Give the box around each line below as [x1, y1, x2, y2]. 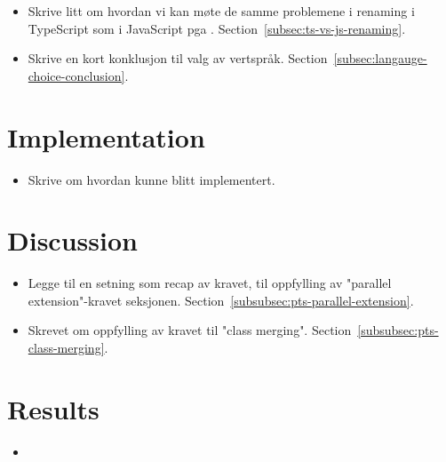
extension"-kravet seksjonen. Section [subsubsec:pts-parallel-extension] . [28, 291, 414, 309]
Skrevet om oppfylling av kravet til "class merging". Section [28, 321, 352, 339]
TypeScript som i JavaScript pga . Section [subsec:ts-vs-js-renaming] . [28, 19, 406, 37]
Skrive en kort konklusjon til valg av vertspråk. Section [28, 49, 328, 68]
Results [7, 390, 100, 426]
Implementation [7, 118, 205, 155]
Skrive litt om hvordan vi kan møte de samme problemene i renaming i [28, 2, 415, 20]
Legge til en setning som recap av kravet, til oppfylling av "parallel [28, 274, 392, 292]
